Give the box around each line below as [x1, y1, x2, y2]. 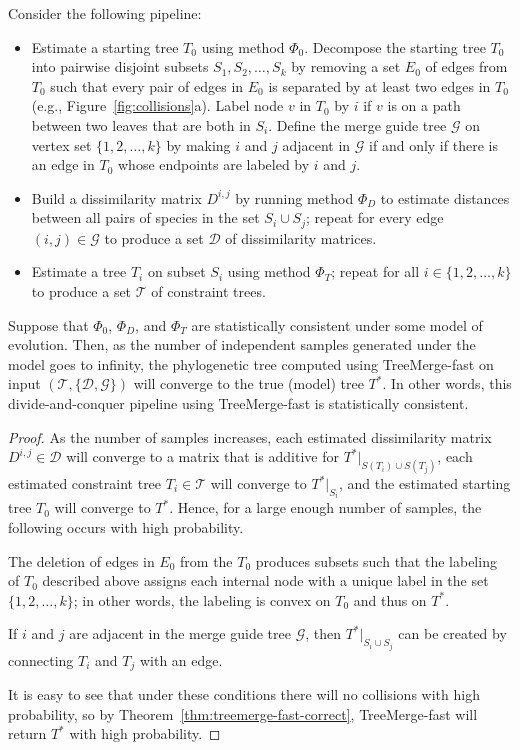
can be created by [398, 623, 507, 644]
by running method [235, 187, 354, 208]
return [8, 723, 47, 744]
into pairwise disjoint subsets [31, 56, 209, 77]
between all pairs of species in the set [31, 207, 260, 228]
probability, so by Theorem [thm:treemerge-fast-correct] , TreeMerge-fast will [8, 703, 478, 724]
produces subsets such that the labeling [255, 550, 497, 571]
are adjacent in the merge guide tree [69, 623, 291, 644]
